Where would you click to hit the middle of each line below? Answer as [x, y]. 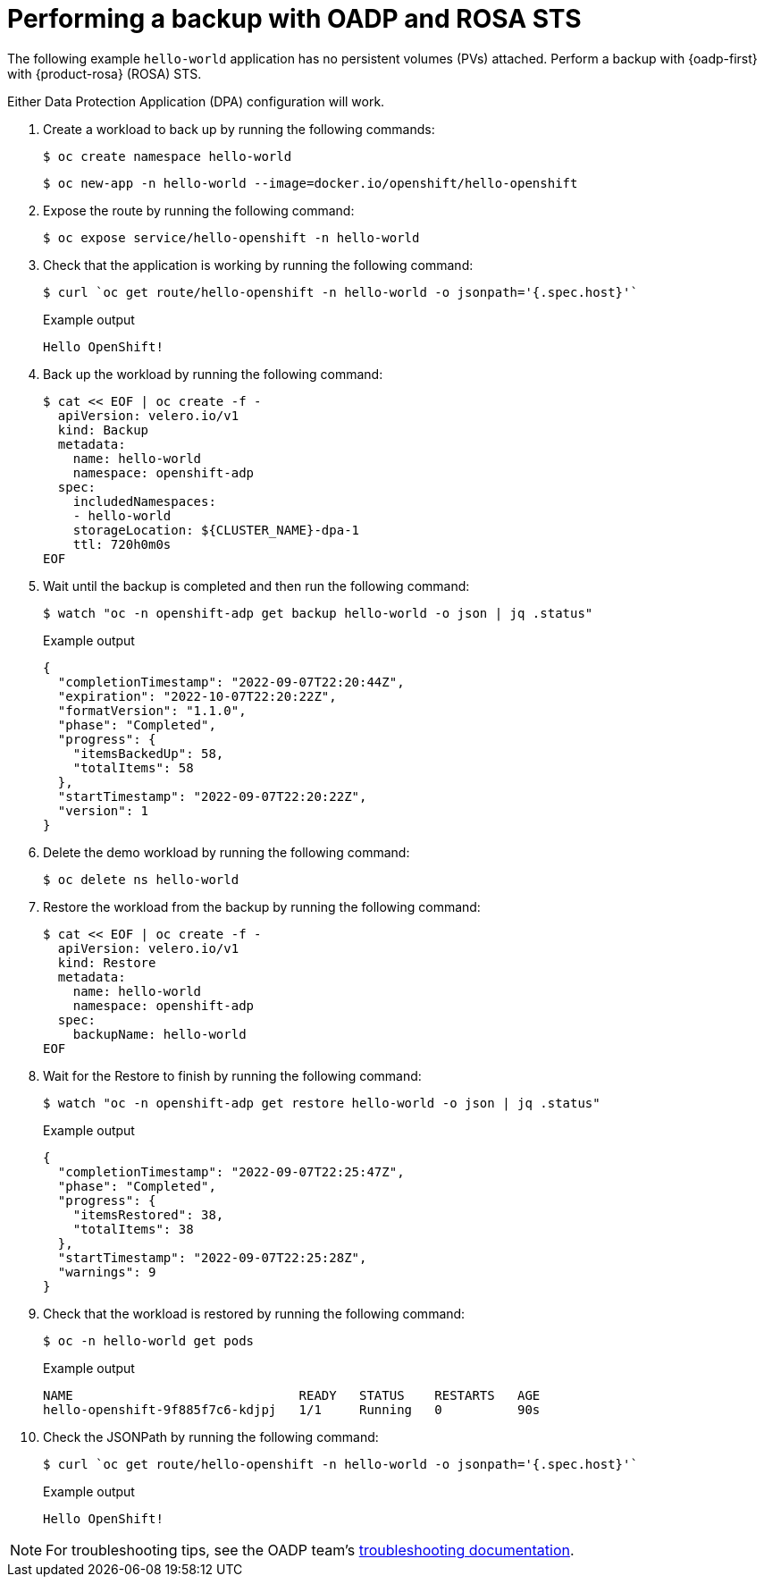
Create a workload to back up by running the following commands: [239, 129]
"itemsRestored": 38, [148, 1214]
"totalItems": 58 [133, 767]
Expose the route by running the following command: [199, 210]
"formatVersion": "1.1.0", [152, 710]
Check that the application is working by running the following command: [258, 265]
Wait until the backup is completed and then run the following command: [256, 586]
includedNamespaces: [144, 501]
